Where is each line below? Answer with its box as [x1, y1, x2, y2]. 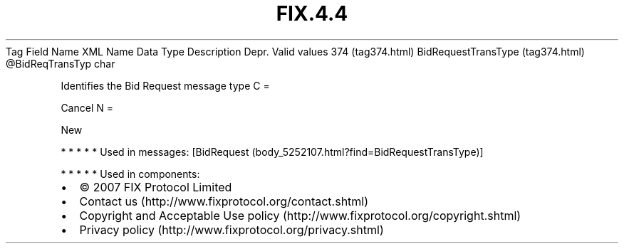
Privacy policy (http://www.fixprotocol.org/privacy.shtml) [79, 222, 384, 237]
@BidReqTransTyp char [6, 57, 115, 70]
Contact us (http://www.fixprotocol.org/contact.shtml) [79, 194, 369, 208]
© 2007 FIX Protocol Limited [79, 179, 232, 194]
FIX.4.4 [276, 1, 348, 26]
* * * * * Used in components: [61, 167, 200, 180]
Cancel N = [61, 101, 113, 114]
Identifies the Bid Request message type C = [61, 79, 270, 92]
